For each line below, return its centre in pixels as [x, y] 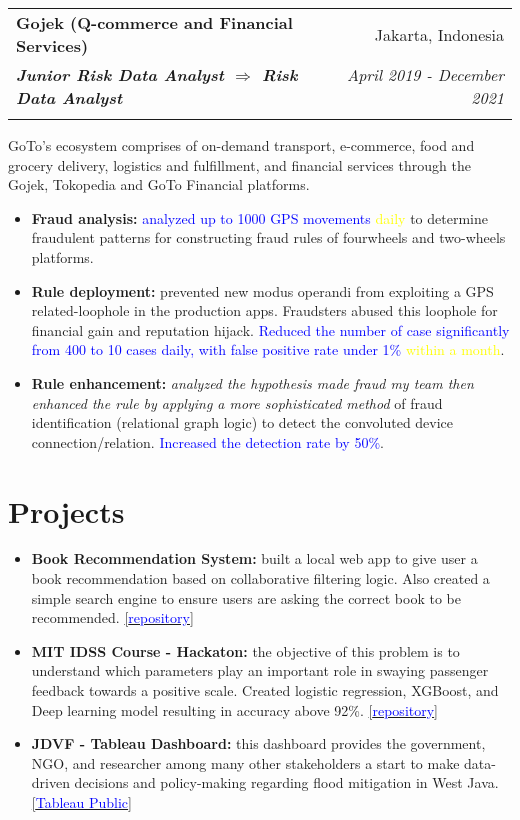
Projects [66, 510]
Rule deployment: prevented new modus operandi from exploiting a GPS [262, 290]
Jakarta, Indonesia [439, 34]
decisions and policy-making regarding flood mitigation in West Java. [286, 782]
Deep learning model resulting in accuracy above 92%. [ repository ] [235, 709]
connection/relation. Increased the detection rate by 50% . [207, 441]
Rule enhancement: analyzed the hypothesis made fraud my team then [252, 382]
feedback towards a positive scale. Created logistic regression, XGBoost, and [265, 690]
